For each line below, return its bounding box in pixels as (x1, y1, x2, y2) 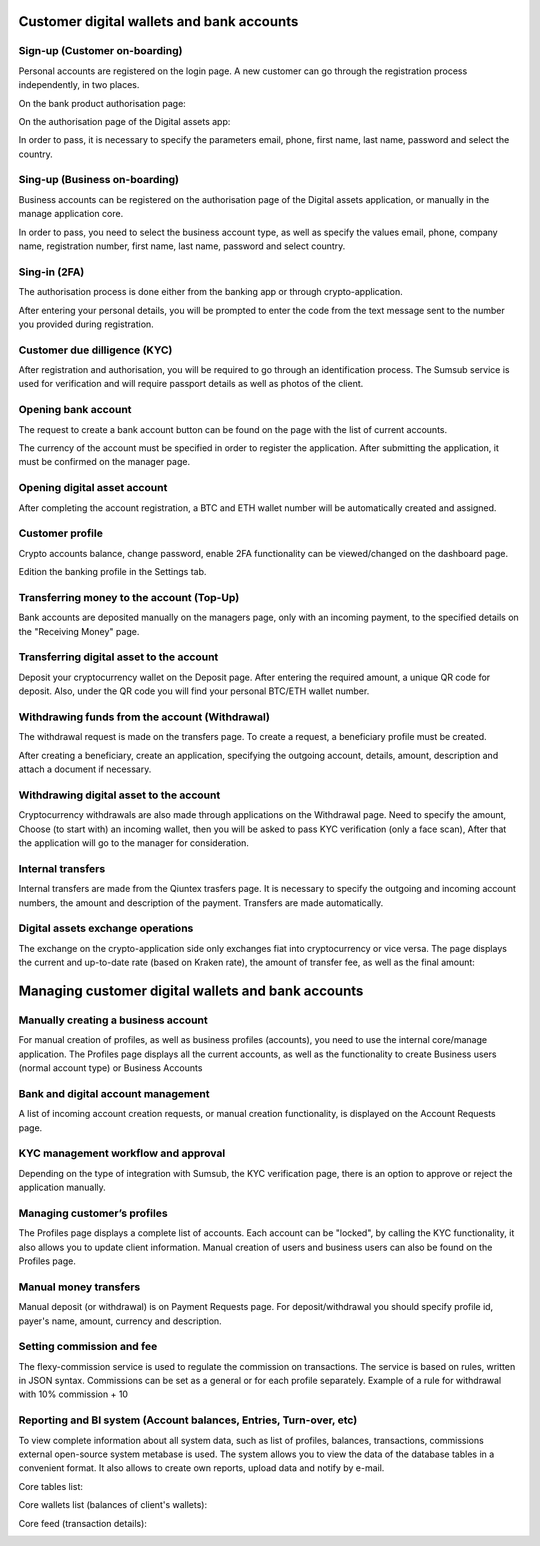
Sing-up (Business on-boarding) (18, 173, 180, 187)
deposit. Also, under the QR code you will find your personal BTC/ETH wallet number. (18, 685, 370, 697)
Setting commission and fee (18, 1340, 158, 1354)
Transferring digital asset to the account (18, 650, 219, 664)
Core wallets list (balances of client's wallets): (18, 1499, 208, 1511)
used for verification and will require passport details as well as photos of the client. (18, 378, 364, 390)
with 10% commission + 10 (18, 1388, 129, 1400)
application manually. (18, 1181, 107, 1194)
